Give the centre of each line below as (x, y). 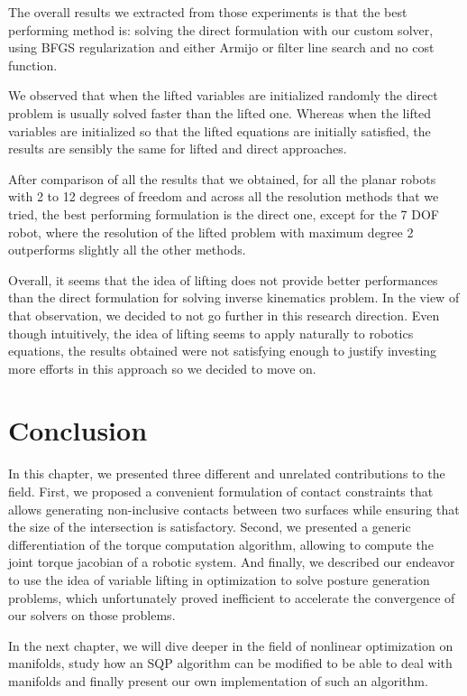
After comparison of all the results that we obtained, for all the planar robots (222, 178)
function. (33, 65)
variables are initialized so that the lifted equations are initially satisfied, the (220, 130)
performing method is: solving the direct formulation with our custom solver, (221, 29)
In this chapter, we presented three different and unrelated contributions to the (227, 473)
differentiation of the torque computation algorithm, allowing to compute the (221, 544)
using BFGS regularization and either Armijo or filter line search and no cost (221, 47)
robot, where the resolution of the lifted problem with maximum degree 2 (211, 232)
